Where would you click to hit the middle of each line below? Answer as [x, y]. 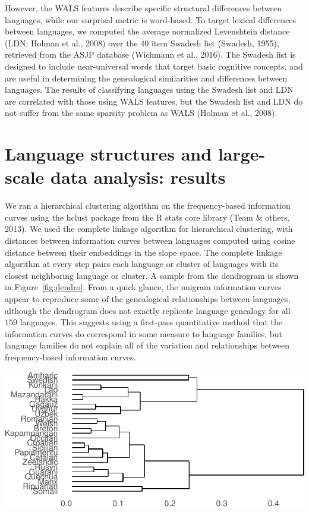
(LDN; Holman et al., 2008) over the [71, 43]
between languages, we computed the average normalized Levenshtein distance [147, 31]
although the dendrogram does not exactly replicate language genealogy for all [148, 310]
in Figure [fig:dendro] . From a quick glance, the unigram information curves [143, 287]
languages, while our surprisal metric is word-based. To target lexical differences [150, 19]
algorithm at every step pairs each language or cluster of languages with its [142, 264]
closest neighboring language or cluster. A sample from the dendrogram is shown [152, 275]
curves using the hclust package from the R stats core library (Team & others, [147, 217]
